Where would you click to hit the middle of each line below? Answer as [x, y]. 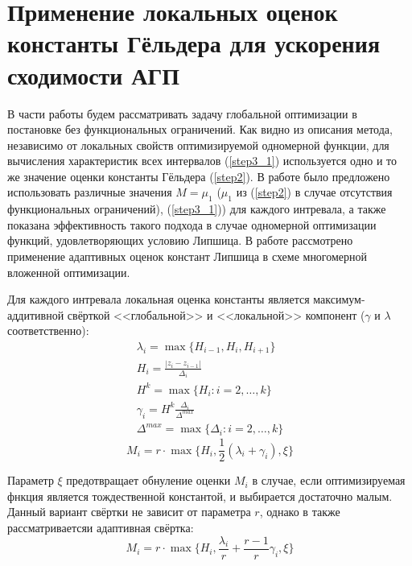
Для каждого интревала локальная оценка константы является [159, 299]
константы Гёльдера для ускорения [194, 43]
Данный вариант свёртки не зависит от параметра [129, 512]
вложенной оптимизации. [69, 272]
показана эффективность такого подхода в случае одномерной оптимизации [192, 224]
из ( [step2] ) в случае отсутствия [314, 192]
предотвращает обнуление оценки [148, 480]
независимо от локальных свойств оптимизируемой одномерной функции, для [198, 145]
